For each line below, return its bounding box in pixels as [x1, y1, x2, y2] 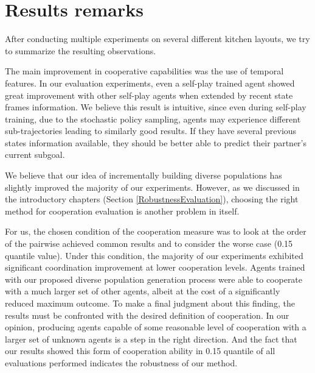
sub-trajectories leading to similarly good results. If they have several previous [5, 124, 297, 137]
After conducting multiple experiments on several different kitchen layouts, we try [5, 32, 310, 45]
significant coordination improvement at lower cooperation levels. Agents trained [5, 261, 305, 274]
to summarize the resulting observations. [5, 44, 156, 57]
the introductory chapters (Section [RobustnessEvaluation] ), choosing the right [5, 193, 299, 205]
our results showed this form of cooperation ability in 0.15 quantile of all [5, 344, 275, 357]
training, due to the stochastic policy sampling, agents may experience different [5, 112, 301, 125]
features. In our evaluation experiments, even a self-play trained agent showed [5, 76, 295, 89]
